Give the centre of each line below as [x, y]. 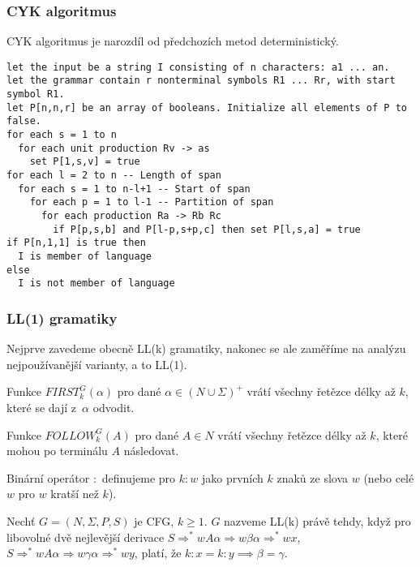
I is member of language [85, 256]
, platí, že [158, 553]
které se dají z [42, 407]
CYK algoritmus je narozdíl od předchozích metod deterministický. [173, 41]
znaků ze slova [313, 477]
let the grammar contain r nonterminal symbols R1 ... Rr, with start [201, 81]
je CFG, [154, 520]
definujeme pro [139, 477]
